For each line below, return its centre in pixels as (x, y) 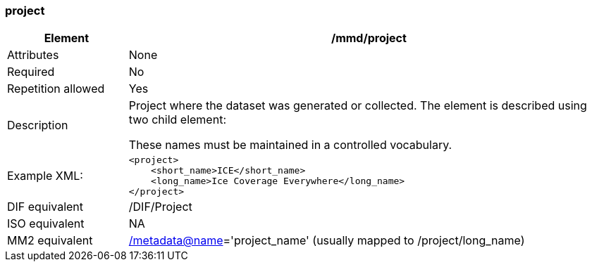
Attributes (33, 55)
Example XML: (45, 176)
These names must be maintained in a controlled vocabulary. (290, 145)
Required (31, 72)
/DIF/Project (160, 207)
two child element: (177, 120)
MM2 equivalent (50, 241)
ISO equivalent (46, 224)
